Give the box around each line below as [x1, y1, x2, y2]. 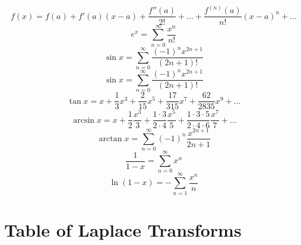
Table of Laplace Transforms [4, 217, 242, 241]
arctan [99, 134, 122, 143]
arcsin [73, 116, 95, 125]
